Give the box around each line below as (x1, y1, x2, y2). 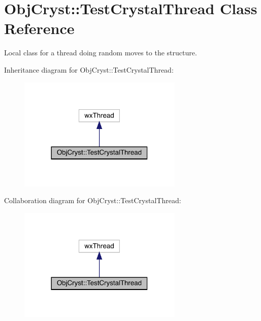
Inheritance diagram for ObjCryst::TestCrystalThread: (4, 64, 174, 75)
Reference (4, 18, 75, 39)
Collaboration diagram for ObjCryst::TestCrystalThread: (4, 195, 181, 206)
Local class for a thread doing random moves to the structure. (4, 47, 197, 58)
